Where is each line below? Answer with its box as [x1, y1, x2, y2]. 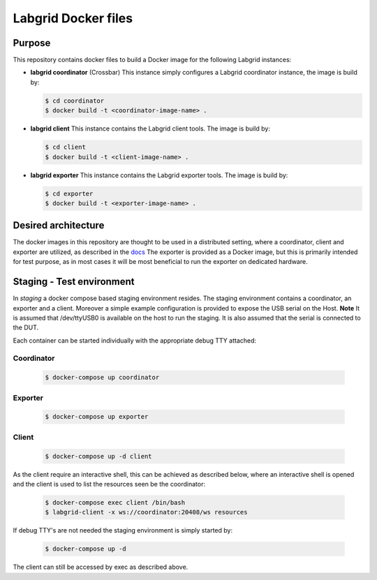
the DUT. [13, 323, 39, 332]
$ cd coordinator [45, 96, 105, 105]
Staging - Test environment [13, 276, 135, 288]
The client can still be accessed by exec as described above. [13, 563, 188, 572]
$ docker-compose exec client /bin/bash [45, 498, 185, 506]
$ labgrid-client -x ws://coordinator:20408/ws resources [45, 508, 248, 516]
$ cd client [45, 143, 87, 151]
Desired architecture [13, 220, 105, 232]
